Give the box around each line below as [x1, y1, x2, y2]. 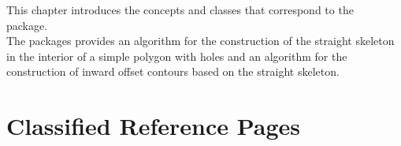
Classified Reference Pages [6, 110, 301, 142]
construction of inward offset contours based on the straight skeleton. [6, 63, 340, 80]
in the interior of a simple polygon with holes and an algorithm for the [6, 47, 347, 64]
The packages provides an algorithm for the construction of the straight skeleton [6, 32, 395, 49]
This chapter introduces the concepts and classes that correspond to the [6, 2, 354, 17]
